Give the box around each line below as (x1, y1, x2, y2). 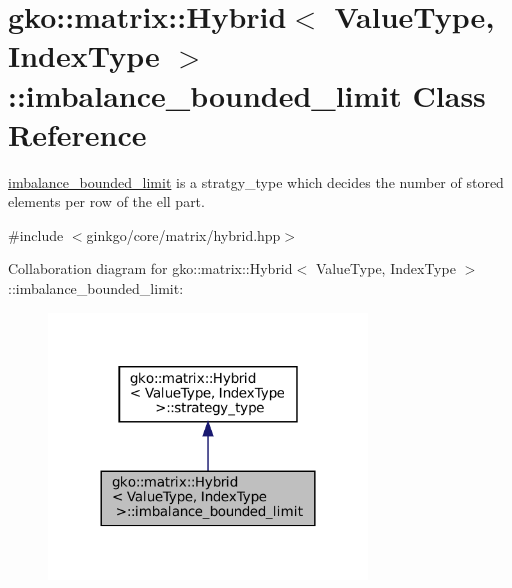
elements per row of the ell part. (8, 191, 205, 212)
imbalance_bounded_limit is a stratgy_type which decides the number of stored (8, 171, 504, 192)
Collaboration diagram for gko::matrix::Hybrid (8, 258, 293, 279)
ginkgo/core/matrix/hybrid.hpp (86, 224, 281, 245)
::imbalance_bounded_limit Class (8, 74, 486, 115)
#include (8, 224, 64, 245)
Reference (8, 113, 147, 154)
